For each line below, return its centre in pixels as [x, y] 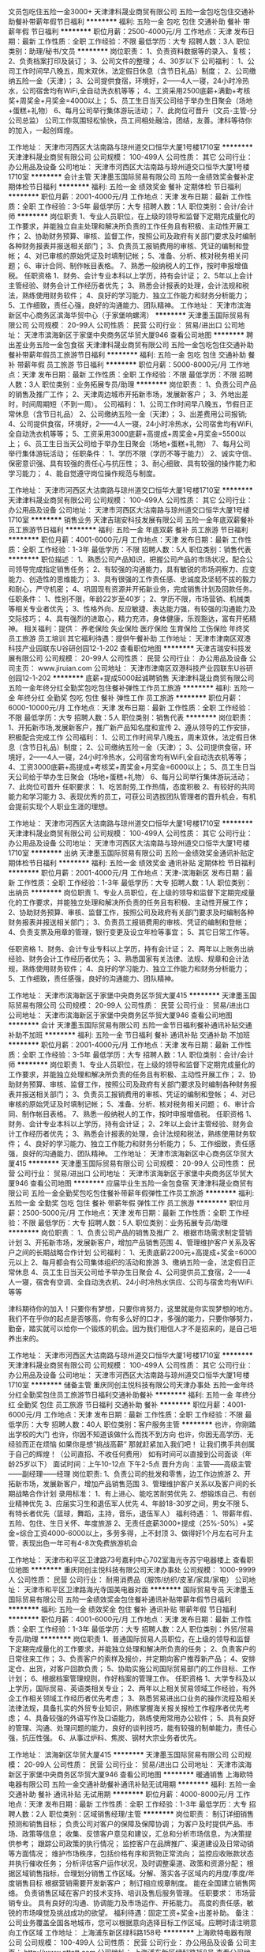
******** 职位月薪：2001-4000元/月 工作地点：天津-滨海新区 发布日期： [127, 873]
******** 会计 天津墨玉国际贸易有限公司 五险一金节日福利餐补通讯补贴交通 [130, 1025]
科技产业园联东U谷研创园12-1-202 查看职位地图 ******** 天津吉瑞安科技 [127, 648]
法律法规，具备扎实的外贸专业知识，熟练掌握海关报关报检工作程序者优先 [125, 1708]
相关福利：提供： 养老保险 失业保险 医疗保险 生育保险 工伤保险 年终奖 [136, 628]
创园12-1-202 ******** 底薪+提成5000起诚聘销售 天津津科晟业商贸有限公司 [131, 678]
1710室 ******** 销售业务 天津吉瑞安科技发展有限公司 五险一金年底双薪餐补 [131, 520]
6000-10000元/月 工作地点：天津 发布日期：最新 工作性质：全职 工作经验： [131, 707]
